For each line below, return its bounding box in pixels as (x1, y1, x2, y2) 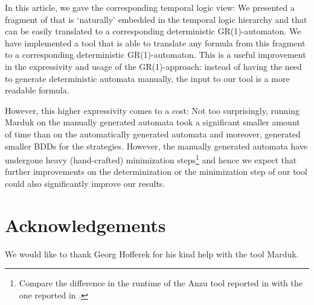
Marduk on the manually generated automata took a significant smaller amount (5, 116, 300, 128)
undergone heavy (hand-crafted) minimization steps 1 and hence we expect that (5, 152, 297, 166)
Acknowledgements (5, 212, 166, 237)
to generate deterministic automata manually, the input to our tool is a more (5, 72, 290, 84)
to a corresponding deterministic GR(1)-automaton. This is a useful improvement (5, 48, 306, 61)
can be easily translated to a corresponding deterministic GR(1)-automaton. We (5, 25, 301, 37)
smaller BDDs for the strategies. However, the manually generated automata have (5, 139, 308, 152)
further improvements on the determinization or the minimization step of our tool (5, 165, 307, 178)
